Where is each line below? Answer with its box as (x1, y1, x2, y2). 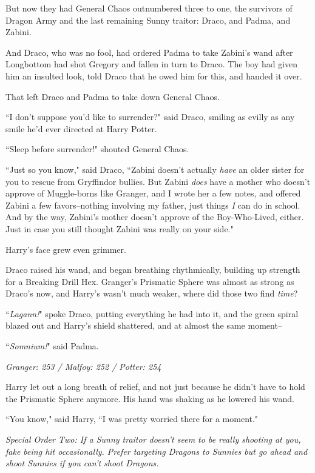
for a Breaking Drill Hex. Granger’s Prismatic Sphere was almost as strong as (5, 275, 294, 287)
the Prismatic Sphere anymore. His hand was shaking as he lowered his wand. (5, 392, 295, 404)
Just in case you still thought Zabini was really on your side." (5, 222, 234, 235)
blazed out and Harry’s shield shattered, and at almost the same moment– (5, 319, 282, 332)
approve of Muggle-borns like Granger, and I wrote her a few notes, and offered (5, 187, 301, 200)
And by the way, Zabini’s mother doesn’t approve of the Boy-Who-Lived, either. (5, 210, 304, 223)
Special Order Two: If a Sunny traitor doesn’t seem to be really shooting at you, (5, 433, 301, 446)
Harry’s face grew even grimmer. (5, 243, 126, 255)
